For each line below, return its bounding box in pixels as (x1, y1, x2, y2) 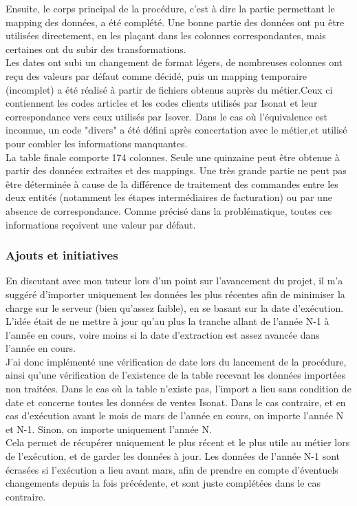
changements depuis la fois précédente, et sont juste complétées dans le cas (6, 476, 321, 490)
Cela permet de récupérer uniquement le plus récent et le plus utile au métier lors (6, 435, 350, 450)
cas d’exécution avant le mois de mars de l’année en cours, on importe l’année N (6, 408, 344, 423)
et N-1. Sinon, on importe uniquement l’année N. (6, 421, 212, 436)
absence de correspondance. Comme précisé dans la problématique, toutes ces (6, 203, 332, 218)
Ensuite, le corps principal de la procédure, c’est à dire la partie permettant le (6, 1, 335, 15)
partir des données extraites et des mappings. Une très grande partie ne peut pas (6, 163, 347, 178)
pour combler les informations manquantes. (6, 136, 188, 150)
